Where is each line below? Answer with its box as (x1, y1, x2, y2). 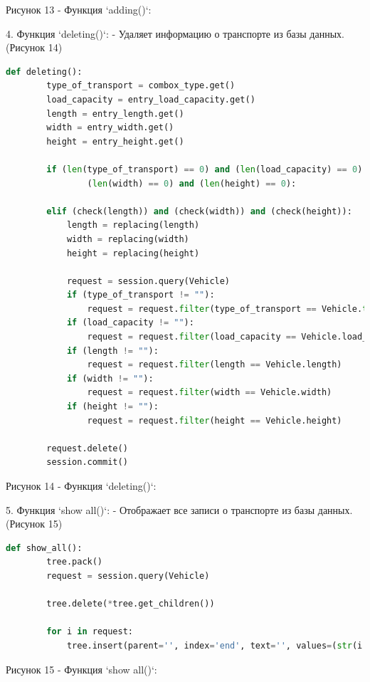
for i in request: (46, 626, 134, 637)
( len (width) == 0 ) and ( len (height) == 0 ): (87, 178, 297, 189)
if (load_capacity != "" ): (66, 318, 194, 328)
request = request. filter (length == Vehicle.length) (87, 360, 342, 370)
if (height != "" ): (66, 402, 159, 412)
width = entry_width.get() (46, 122, 174, 133)
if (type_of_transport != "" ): (66, 290, 215, 300)
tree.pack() (46, 557, 103, 567)
